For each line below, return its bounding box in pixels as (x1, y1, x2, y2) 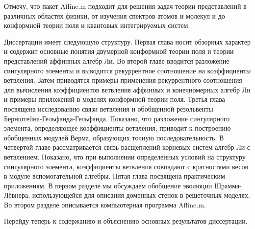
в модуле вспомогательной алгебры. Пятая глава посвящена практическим (4, 171, 225, 181)
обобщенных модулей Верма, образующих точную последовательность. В (4, 132, 224, 142)
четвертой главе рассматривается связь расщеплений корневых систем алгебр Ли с (4, 142, 251, 152)
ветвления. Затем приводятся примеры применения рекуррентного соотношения (4, 75, 242, 85)
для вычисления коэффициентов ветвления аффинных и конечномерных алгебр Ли (4, 84, 251, 94)
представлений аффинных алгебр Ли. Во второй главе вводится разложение (4, 55, 229, 66)
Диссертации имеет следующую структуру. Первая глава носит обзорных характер (4, 36, 251, 46)
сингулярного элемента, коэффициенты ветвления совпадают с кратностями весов (4, 161, 248, 171)
